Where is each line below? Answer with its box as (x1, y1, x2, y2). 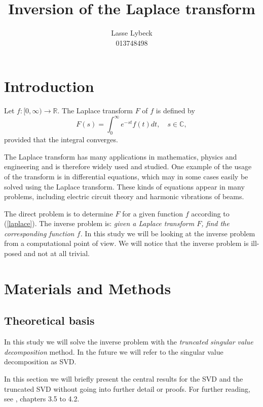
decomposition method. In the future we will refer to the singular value (4, 346, 223, 357)
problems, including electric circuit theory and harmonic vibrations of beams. (4, 191, 244, 202)
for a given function (122, 208, 183, 218)
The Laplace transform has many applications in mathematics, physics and (4, 151, 237, 162)
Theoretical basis (4, 312, 95, 328)
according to (191, 208, 230, 218)
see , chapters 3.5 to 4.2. (4, 393, 80, 404)
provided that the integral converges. (4, 134, 118, 145)
